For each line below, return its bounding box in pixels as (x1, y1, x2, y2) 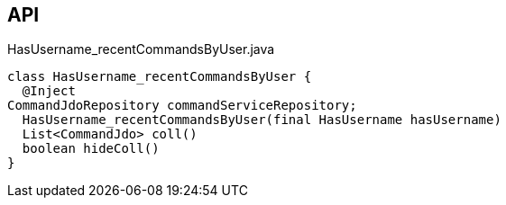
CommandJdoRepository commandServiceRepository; (7, 98, 357, 113)
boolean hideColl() (22, 141, 160, 156)
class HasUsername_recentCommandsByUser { (7, 69, 312, 85)
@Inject (22, 84, 76, 99)
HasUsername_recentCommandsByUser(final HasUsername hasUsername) (22, 112, 501, 128)
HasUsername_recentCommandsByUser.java (7, 41, 275, 58)
